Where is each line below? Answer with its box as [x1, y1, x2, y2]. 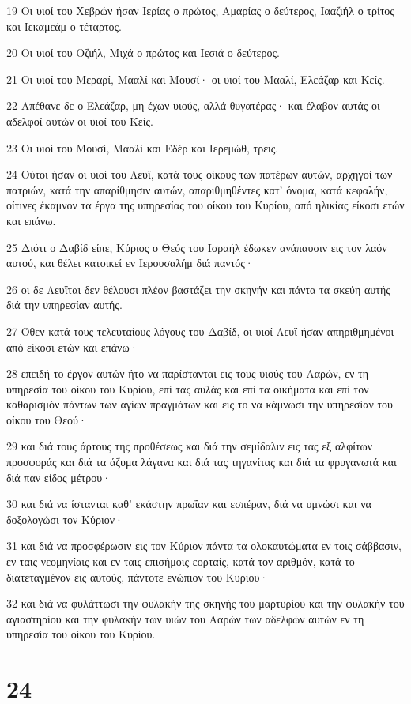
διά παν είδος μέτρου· [6, 469, 111, 485]
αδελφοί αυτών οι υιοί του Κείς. [6, 112, 153, 129]
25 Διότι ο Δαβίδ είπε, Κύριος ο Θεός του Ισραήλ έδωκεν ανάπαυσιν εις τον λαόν [6, 239, 387, 255]
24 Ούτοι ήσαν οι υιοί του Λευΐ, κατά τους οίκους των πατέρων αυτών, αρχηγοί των [6, 166, 393, 183]
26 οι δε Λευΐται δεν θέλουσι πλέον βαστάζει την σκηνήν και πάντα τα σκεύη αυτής [6, 280, 390, 297]
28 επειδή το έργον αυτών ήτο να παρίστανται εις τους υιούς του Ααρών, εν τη [6, 365, 368, 382]
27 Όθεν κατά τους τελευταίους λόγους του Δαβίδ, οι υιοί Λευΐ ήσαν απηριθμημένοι [6, 322, 394, 339]
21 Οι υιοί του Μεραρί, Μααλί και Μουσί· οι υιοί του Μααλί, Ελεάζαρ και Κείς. [6, 70, 385, 87]
